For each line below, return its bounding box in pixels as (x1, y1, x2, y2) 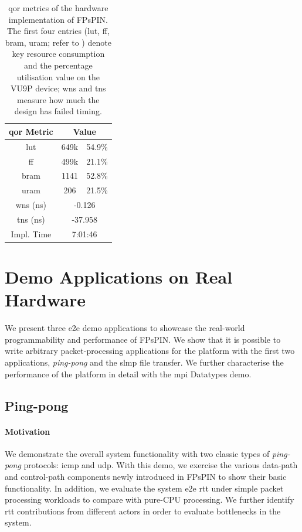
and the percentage (23, 59, 93, 71)
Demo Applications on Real (5, 265, 233, 289)
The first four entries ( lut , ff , (6, 25, 110, 37)
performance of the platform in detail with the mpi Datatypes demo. (5, 367, 252, 380)
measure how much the (17, 93, 100, 105)
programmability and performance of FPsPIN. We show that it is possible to (5, 333, 281, 345)
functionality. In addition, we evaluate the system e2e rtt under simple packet (5, 482, 284, 494)
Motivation (5, 425, 50, 437)
